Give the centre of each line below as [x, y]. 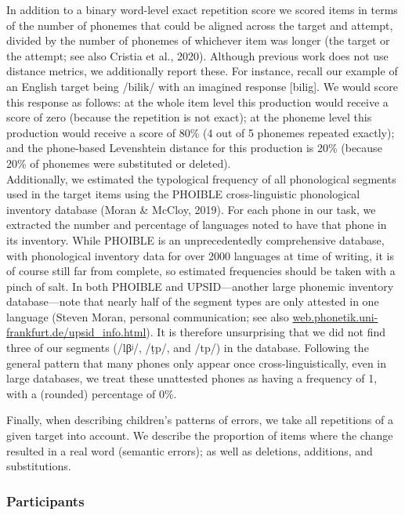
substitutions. [39, 466]
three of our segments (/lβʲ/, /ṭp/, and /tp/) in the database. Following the [188, 348]
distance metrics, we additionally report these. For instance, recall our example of [202, 71]
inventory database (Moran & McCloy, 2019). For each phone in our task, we [191, 209]
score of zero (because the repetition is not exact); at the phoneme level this [189, 117]
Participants [45, 500]
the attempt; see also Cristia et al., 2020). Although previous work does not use [197, 55]
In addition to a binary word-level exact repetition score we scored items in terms [202, 9]
